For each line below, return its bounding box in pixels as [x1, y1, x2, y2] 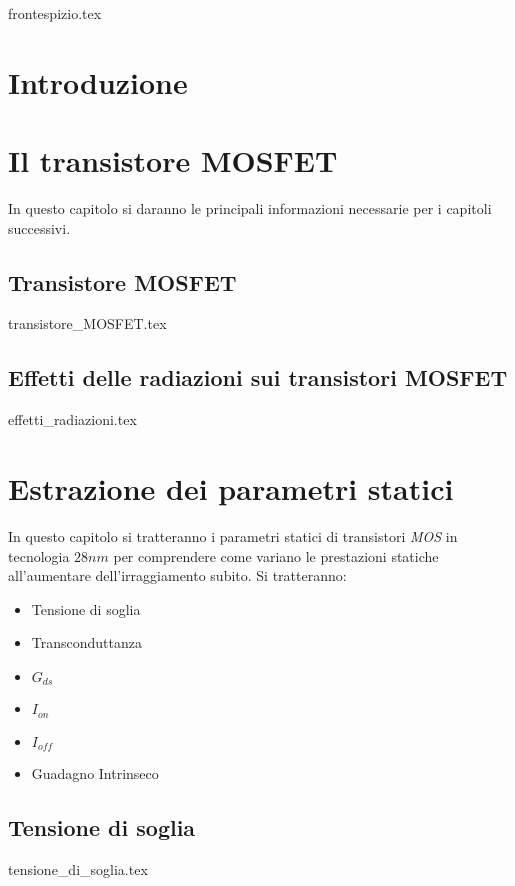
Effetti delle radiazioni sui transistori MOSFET [8, 362, 508, 393]
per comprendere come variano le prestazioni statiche [113, 545, 439, 566]
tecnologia [8, 545, 70, 566]
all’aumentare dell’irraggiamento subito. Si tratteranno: [8, 565, 347, 586]
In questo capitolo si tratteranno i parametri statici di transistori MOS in [8, 526, 458, 546]
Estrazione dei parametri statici [8, 468, 454, 509]
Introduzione [8, 61, 188, 102]
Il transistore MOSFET [8, 140, 338, 181]
